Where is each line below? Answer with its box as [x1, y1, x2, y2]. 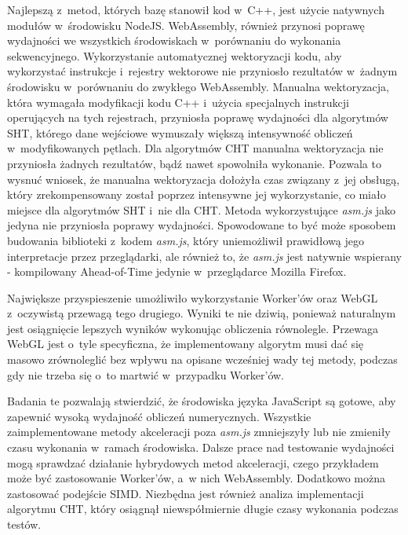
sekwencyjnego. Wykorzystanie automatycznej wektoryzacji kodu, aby [7, 47, 342, 64]
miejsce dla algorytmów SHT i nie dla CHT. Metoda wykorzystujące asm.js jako [7, 201, 396, 218]
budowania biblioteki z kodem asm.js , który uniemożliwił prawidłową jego [7, 232, 364, 248]
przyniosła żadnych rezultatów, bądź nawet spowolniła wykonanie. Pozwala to [7, 155, 381, 171]
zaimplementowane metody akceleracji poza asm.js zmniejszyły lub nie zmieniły [7, 423, 391, 440]
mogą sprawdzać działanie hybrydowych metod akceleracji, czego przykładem [7, 454, 379, 471]
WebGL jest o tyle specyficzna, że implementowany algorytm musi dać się [7, 335, 364, 352]
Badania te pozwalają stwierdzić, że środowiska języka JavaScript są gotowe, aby [7, 393, 396, 409]
